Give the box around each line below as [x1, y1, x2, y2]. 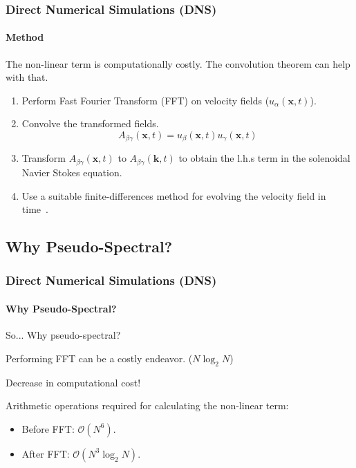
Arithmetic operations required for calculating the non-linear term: [6, 398, 289, 413]
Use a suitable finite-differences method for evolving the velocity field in [21, 188, 326, 203]
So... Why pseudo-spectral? [6, 328, 121, 342]
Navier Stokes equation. [21, 165, 122, 179]
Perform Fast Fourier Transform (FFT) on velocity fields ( [21, 93, 270, 107]
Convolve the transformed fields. [21, 116, 159, 131]
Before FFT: [21, 421, 75, 436]
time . [21, 202, 48, 216]
